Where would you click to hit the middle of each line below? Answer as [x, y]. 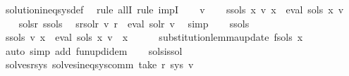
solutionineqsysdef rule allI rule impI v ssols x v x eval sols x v [174, 9]
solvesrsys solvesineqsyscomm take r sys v [99, 64]
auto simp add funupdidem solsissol [94, 50]
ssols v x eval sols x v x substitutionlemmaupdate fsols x [154, 37]
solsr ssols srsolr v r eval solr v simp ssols [134, 23]
